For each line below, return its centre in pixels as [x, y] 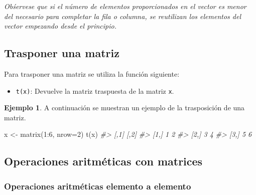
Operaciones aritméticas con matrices [103, 161]
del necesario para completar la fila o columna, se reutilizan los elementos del [123, 16]
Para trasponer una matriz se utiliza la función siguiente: [92, 73]
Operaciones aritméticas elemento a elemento [98, 186]
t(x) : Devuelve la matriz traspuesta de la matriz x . [95, 90]
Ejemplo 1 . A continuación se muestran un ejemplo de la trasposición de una [124, 108]
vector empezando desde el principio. [60, 26]
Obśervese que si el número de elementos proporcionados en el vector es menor [125, 6]
